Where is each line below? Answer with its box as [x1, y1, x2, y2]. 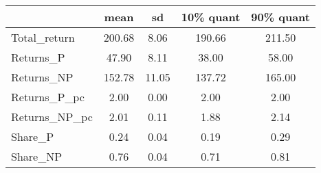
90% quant [251, 9, 310, 25]
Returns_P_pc [11, 89, 85, 105]
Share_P [11, 129, 54, 144]
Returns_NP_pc [11, 109, 93, 124]
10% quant [181, 9, 241, 25]
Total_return [11, 29, 75, 45]
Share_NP [11, 148, 63, 164]
